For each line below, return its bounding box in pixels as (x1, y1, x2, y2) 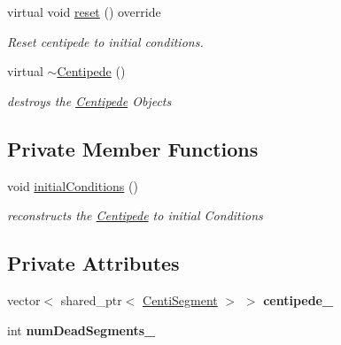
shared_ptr (60, 290, 122, 309)
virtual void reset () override (7, 3, 161, 20)
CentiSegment (143, 290, 218, 309)
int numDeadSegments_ (7, 320, 156, 339)
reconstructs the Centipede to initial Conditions (7, 206, 263, 225)
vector (7, 290, 41, 309)
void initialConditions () (7, 176, 138, 195)
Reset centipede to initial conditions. (7, 32, 204, 50)
